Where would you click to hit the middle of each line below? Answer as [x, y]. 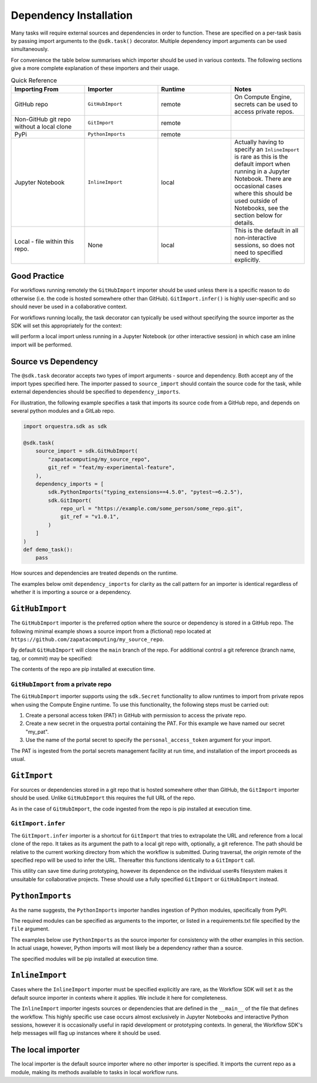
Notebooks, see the [261, 208]
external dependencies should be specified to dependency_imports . [96, 392]
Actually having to [259, 142]
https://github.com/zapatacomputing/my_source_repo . [87, 639]
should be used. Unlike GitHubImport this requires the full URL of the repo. [103, 798]
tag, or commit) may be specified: [52, 658]
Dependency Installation [72, 15]
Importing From [36, 89]
